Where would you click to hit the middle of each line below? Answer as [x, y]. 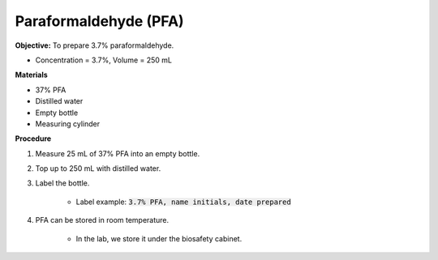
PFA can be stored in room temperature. [102, 220]
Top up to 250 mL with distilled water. [98, 168]
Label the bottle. [62, 183]
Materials [31, 75]
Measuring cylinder [68, 124]
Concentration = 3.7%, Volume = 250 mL [103, 60]
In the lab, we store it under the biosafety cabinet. [159, 238]
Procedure [33, 139]
